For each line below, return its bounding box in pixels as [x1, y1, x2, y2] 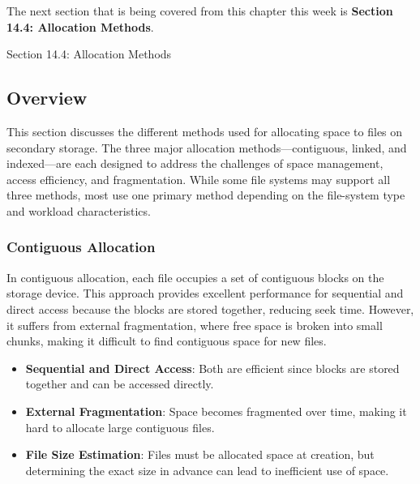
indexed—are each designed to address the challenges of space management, [6, 155, 384, 172]
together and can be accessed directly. [25, 375, 214, 392]
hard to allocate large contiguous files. [25, 418, 215, 435]
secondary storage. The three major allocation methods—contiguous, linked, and [6, 139, 407, 156]
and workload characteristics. [6, 202, 151, 219]
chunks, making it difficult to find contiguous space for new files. [6, 332, 327, 349]
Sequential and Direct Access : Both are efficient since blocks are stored [25, 359, 400, 376]
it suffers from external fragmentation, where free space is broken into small [6, 316, 383, 333]
